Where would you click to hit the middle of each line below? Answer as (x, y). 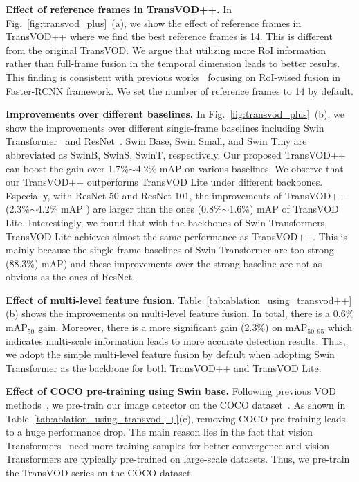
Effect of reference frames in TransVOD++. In (119, 9)
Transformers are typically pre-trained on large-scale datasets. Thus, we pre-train (178, 459)
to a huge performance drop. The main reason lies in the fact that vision (159, 432)
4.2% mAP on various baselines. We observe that (240, 168)
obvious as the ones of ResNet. (71, 277)
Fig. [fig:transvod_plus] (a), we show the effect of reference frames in (154, 23)
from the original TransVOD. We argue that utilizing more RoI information (166, 50)
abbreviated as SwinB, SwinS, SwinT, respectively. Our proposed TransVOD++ (176, 154)
